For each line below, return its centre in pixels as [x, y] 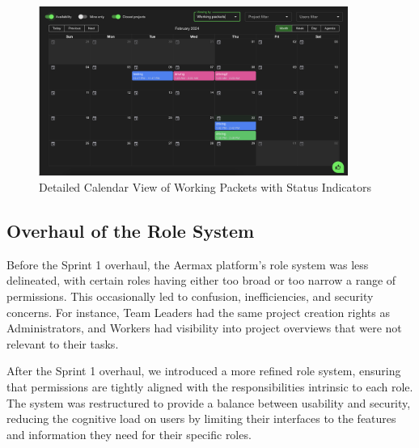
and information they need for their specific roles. [129, 434]
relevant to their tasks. [63, 343]
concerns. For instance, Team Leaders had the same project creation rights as [198, 312]
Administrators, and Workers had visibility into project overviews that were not [204, 328]
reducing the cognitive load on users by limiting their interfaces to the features [201, 418]
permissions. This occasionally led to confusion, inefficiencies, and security [190, 296]
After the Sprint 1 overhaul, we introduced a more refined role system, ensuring [204, 371]
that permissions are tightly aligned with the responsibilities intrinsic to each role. [210, 386]
